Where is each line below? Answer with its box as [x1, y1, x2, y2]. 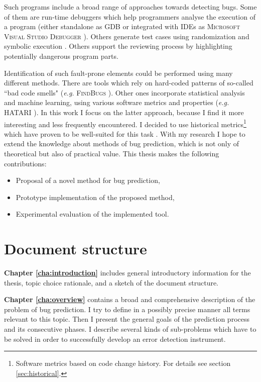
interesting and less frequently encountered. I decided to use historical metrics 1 [4, 117, 246, 129]
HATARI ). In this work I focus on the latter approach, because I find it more [4, 107, 244, 117]
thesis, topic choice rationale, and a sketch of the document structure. [4, 277, 219, 288]
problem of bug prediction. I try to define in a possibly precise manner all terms [4, 304, 250, 314]
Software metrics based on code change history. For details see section [16, 358, 231, 368]
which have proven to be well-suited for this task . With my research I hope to [4, 128, 245, 139]
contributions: [4, 158, 47, 168]
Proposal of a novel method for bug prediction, [16, 175, 160, 185]
